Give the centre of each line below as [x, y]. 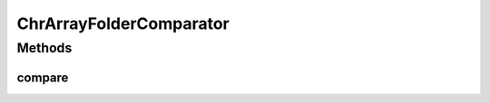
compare [43, 77]
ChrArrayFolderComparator [123, 23]
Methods [44, 48]
